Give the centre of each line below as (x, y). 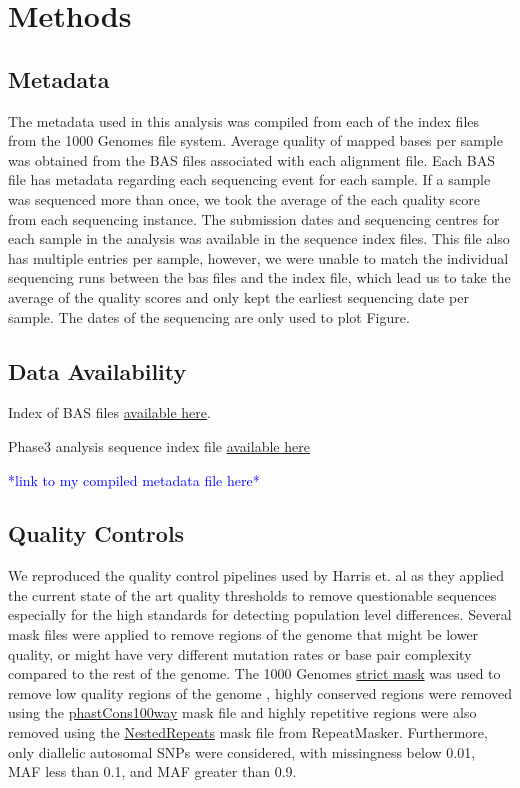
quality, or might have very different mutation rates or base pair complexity (240, 653)
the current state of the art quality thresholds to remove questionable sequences (252, 594)
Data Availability (97, 370)
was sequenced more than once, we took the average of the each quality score (244, 198)
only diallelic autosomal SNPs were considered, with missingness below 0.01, (242, 751)
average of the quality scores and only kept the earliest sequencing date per (238, 296)
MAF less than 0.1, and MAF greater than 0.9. (152, 771)
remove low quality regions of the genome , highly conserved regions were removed (260, 692)
